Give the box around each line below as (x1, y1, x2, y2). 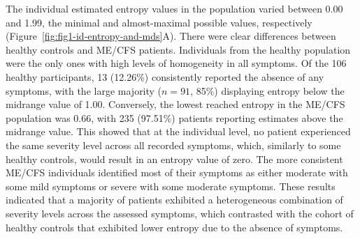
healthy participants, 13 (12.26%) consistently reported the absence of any (6, 69, 324, 84)
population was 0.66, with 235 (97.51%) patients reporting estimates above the (6, 110, 343, 125)
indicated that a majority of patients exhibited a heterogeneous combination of (6, 192, 343, 207)
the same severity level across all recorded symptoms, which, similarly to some (6, 137, 341, 152)
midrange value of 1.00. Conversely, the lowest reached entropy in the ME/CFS (6, 97, 345, 111)
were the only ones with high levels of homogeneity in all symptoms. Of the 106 (6, 56, 347, 70)
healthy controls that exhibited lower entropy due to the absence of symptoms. (6, 219, 343, 234)
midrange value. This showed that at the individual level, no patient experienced (6, 124, 351, 139)
